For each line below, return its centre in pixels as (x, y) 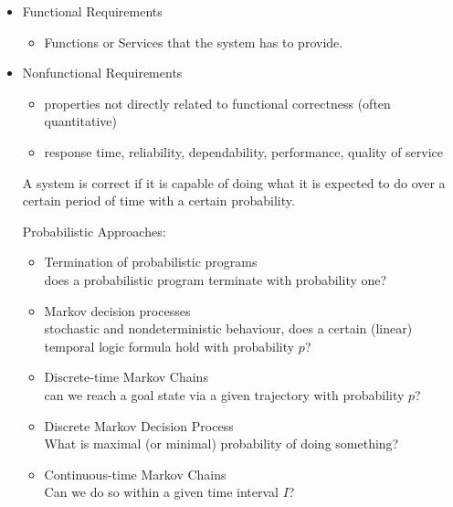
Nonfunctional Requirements (102, 73)
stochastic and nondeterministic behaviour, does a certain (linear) (228, 328)
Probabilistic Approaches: (94, 231)
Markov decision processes (117, 310)
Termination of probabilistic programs (151, 262)
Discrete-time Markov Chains (126, 377)
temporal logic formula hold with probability (169, 346)
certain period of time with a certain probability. (158, 201)
